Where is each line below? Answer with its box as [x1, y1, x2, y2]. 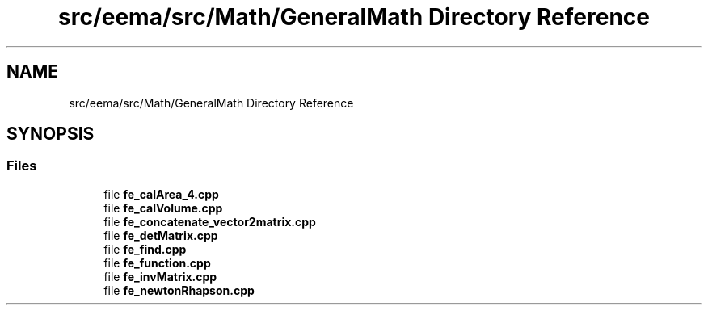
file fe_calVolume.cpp [103, 200, 223, 215]
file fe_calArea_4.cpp [103, 187, 219, 201]
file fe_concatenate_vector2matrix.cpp [103, 214, 316, 229]
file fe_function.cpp [103, 255, 211, 270]
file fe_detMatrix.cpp [103, 228, 218, 242]
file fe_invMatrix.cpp [103, 269, 217, 284]
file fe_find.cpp [103, 242, 187, 256]
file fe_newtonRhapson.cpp [103, 283, 255, 297]
